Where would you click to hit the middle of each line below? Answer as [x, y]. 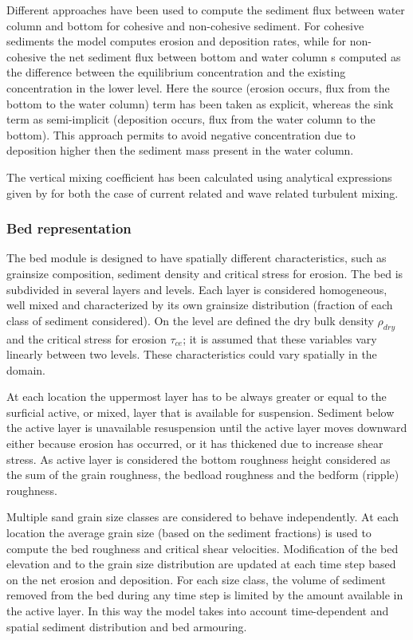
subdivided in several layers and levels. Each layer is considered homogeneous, [197, 289]
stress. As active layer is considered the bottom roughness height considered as [199, 459]
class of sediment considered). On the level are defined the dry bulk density [190, 320]
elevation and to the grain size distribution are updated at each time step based [201, 564]
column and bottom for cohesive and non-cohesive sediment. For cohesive [185, 25]
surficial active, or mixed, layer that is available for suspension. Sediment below [201, 412]
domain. [26, 369]
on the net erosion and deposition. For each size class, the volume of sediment [196, 579]
